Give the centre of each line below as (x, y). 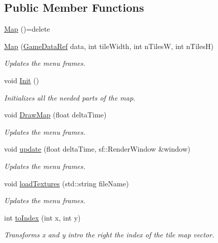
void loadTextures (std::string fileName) (67, 183)
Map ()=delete (27, 29)
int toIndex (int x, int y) (42, 217)
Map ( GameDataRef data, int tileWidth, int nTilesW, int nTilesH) (109, 46)
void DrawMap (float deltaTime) (55, 115)
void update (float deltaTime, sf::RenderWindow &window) (97, 149)
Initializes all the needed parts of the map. (70, 97)
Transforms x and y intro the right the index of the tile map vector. (109, 235)
